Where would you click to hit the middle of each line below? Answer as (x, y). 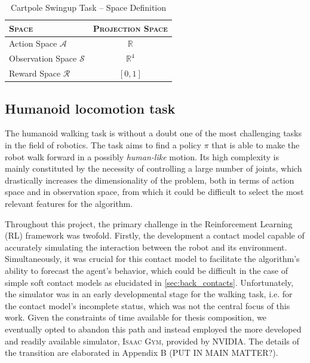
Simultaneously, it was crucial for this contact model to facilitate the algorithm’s (152, 259)
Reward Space (35, 73)
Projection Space (130, 28)
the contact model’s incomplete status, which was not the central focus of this (148, 305)
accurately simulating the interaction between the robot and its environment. (146, 247)
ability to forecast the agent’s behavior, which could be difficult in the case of (146, 270)
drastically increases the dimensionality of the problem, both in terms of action (150, 180)
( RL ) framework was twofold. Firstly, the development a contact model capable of (155, 235)
